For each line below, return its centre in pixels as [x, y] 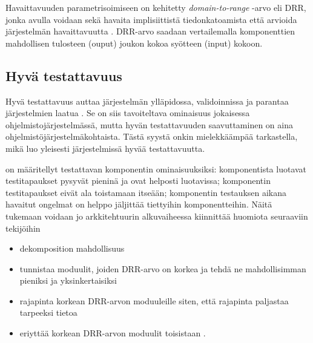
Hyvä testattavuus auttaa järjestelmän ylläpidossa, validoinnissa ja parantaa [147, 101]
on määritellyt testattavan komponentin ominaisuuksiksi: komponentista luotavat [156, 168]
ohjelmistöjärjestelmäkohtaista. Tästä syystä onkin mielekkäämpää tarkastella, [152, 136]
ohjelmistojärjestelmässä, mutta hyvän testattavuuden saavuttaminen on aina [149, 124]
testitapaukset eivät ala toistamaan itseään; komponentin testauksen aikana [146, 192]
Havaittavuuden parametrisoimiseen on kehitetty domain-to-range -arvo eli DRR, [156, 7]
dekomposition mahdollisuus [72, 248]
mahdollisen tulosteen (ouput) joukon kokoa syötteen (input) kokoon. [134, 43]
